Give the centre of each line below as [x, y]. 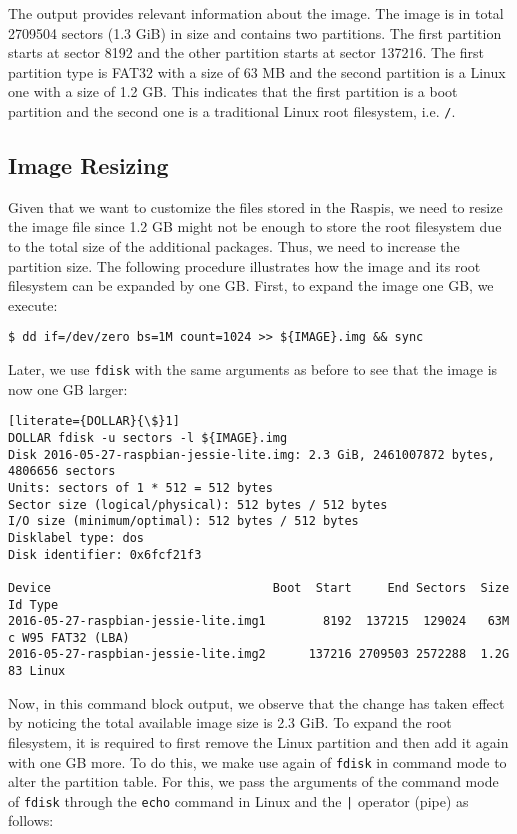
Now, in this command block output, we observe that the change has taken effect [256, 702]
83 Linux [37, 671]
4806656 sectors [62, 471]
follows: [31, 820]
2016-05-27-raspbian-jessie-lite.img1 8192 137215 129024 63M [259, 621]
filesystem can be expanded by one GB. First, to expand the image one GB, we [251, 285]
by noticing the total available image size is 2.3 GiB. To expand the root [230, 722]
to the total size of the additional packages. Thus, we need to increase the [234, 246]
